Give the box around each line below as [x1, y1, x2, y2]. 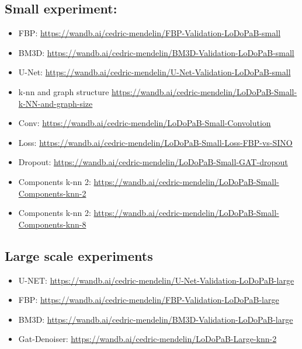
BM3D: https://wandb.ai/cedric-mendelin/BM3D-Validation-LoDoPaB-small [18, 46, 294, 58]
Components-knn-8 [18, 218, 86, 230]
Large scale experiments [5, 246, 153, 264]
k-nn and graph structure [18, 85, 109, 97]
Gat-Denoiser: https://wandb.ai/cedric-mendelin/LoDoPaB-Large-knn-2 [18, 333, 277, 345]
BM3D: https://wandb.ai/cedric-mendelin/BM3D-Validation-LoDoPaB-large [18, 313, 293, 325]
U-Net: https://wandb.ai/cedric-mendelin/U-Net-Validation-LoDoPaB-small [18, 66, 291, 78]
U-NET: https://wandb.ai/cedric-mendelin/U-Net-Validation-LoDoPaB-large [18, 274, 294, 286]
